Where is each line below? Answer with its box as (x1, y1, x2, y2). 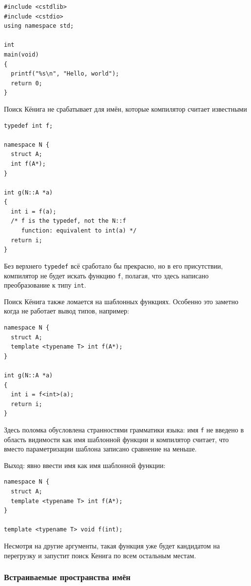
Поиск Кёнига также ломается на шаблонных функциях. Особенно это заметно (4, 296, 238, 306)
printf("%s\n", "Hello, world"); (11, 70, 119, 78)
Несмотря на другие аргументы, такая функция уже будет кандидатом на (4, 540, 220, 550)
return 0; (11, 79, 42, 87)
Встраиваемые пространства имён (4, 571, 131, 583)
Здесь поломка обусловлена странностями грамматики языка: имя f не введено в (4, 424, 244, 434)
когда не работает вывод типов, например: (4, 306, 129, 316)
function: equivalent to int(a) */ (21, 227, 137, 234)
